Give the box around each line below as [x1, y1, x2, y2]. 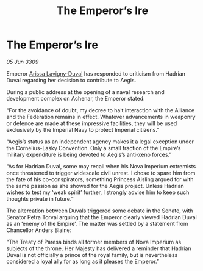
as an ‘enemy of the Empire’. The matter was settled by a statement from [6, 220, 188, 227]
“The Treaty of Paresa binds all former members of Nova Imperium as [6, 238, 182, 245]
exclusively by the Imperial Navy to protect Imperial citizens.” [6, 126, 160, 133]
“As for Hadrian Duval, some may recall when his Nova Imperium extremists [6, 162, 196, 170]
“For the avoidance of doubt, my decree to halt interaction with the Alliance [6, 106, 195, 114]
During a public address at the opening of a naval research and [6, 88, 165, 95]
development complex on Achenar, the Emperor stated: [6, 95, 145, 102]
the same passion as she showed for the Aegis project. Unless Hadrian [6, 182, 184, 189]
